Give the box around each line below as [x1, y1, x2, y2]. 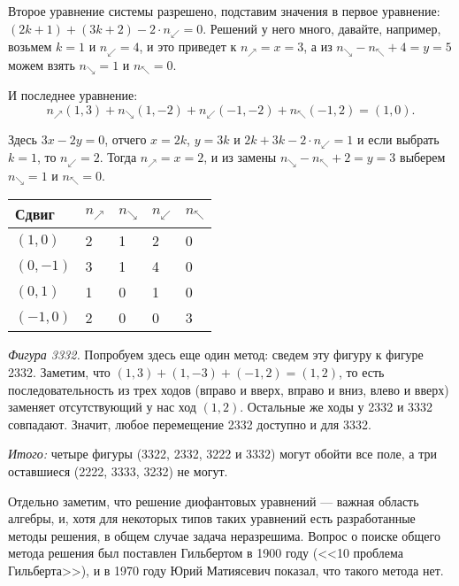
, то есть [339, 362, 385, 381]
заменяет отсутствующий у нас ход [8, 397, 196, 416]
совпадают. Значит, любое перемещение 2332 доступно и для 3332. [8, 414, 371, 433]
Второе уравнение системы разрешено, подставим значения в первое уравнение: [8, 2, 440, 19]
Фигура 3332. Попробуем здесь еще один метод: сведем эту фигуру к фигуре [8, 345, 424, 364]
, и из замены [203, 148, 277, 166]
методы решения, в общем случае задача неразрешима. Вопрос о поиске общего [8, 526, 440, 544]
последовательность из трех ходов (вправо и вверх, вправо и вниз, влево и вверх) [8, 380, 449, 398]
